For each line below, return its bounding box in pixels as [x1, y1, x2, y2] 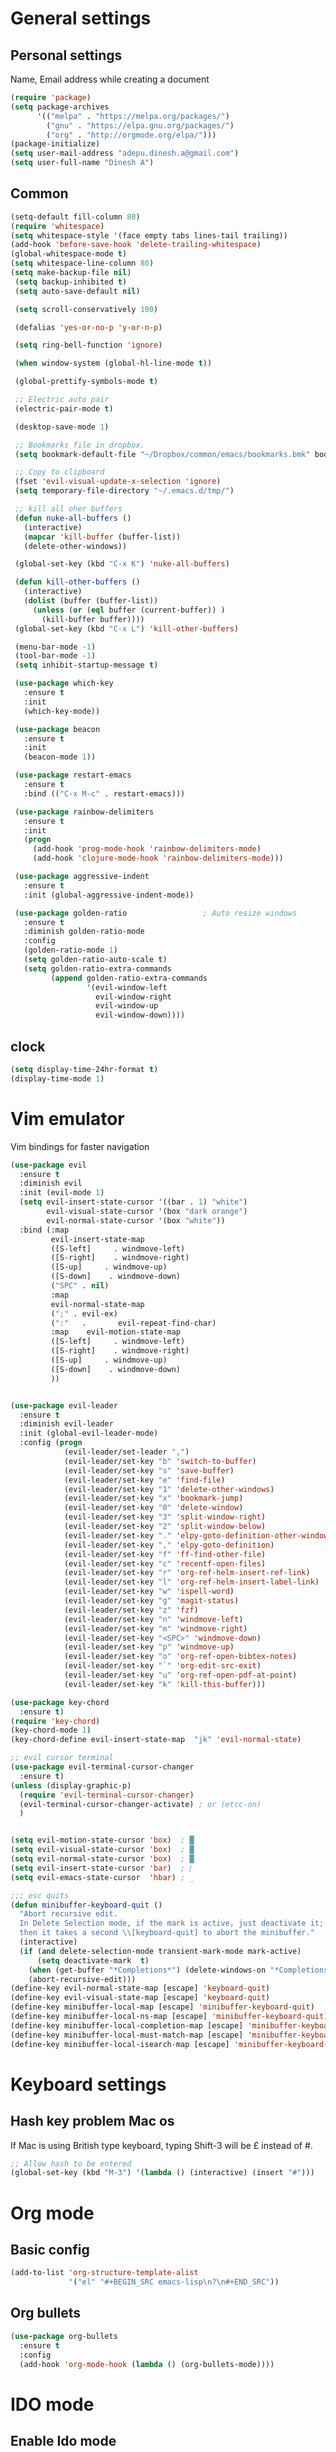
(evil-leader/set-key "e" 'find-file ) [63, 1475, 226, 1485]
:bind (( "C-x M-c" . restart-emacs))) [23, 788, 186, 799]
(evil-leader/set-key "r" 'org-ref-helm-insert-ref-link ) [63, 1568, 311, 1578]
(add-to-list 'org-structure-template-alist [10, 2268, 199, 2278]
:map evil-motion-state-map [50, 1327, 182, 1337]
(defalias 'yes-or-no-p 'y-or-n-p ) [14, 322, 163, 332]
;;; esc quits [10, 1890, 70, 1901]
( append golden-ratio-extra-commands [50, 973, 208, 983]
